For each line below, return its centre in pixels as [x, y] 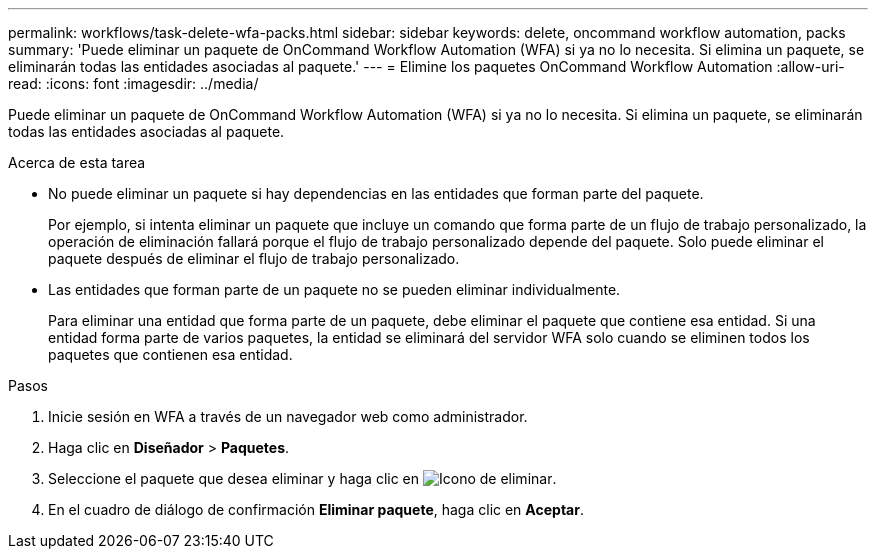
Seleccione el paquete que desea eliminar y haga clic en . [302, 478]
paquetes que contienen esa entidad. [170, 354]
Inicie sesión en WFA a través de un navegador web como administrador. [288, 416]
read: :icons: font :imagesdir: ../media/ [133, 83]
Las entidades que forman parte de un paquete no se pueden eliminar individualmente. [334, 289]
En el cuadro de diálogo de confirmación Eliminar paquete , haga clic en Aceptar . [316, 509]
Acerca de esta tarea [77, 162]
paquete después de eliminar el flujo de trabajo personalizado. [254, 258]
